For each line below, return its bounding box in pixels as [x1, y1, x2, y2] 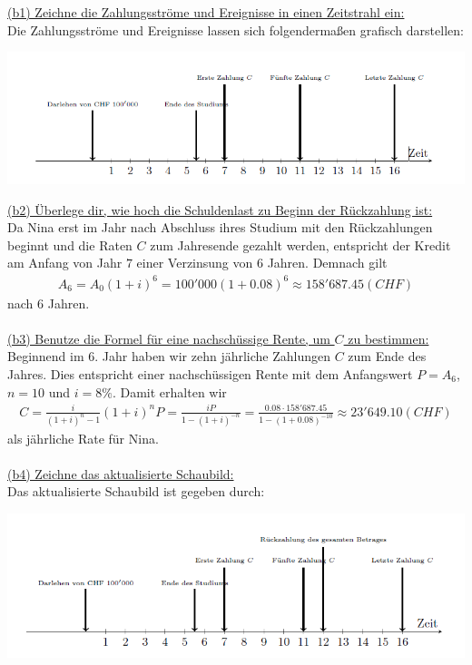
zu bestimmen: [348, 328, 429, 347]
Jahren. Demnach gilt [267, 253, 388, 272]
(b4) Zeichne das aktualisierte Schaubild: [7, 464, 234, 483]
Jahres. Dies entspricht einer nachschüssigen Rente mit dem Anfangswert [7, 364, 413, 383]
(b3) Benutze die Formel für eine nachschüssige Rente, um [7, 328, 330, 347]
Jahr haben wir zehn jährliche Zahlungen [102, 347, 331, 366]
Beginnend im [7, 347, 84, 366]
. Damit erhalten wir [112, 382, 227, 401]
